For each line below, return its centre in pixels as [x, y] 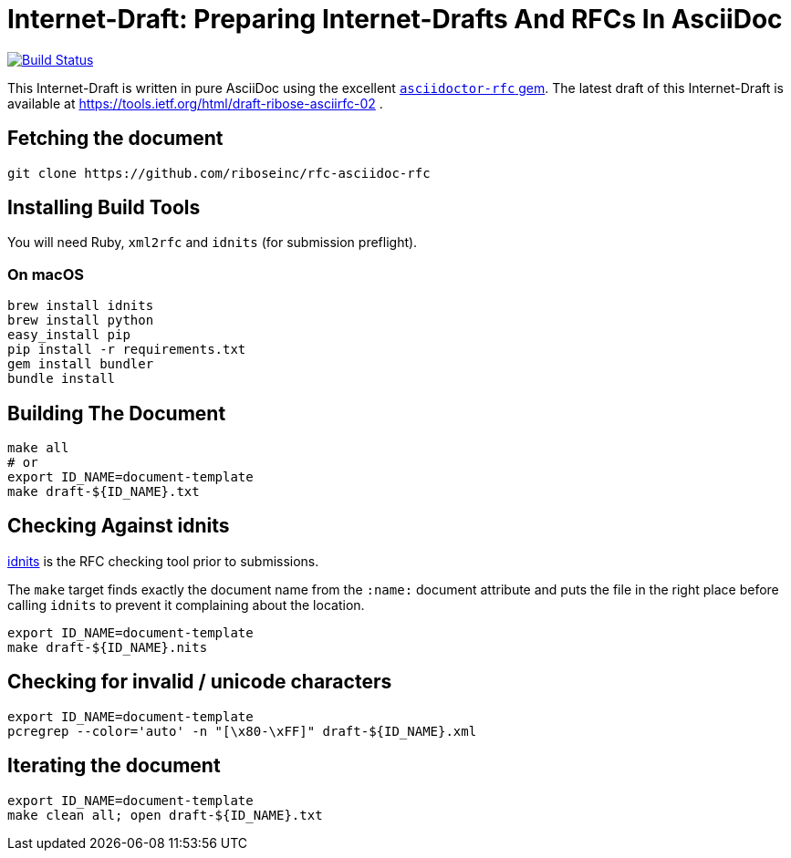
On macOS [46, 274]
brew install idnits [81, 306]
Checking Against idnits [119, 526]
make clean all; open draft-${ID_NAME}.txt [165, 815]
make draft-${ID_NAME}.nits [108, 647]
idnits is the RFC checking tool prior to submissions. [163, 561]
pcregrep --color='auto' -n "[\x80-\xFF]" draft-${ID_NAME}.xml [242, 731]
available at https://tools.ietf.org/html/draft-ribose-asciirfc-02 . [195, 103]
